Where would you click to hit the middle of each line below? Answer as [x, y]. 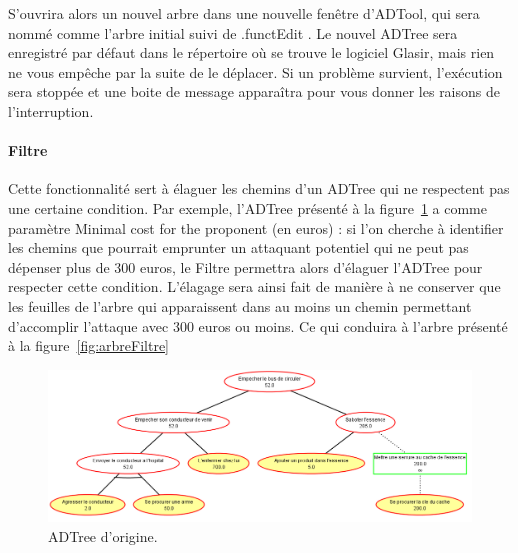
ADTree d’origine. [103, 536]
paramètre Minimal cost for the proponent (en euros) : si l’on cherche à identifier [256, 227]
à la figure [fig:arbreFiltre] [89, 345]
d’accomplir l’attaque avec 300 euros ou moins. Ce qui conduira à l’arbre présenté [258, 325]
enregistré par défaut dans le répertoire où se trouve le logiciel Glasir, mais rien [251, 52]
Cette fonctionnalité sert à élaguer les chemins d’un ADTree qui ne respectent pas [259, 188]
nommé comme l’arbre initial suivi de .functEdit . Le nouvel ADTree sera [233, 32]
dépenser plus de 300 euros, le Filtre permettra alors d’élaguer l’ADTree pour [245, 266]
